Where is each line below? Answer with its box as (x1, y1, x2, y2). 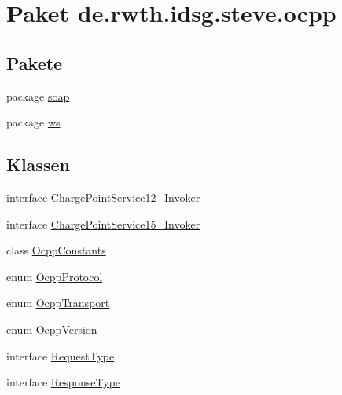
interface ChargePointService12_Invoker (6, 188, 200, 205)
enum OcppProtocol (6, 268, 103, 284)
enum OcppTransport (6, 294, 110, 311)
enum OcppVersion (6, 320, 97, 337)
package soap (6, 87, 70, 104)
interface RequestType (6, 347, 115, 364)
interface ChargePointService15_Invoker (6, 215, 200, 232)
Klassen (6, 152, 70, 177)
